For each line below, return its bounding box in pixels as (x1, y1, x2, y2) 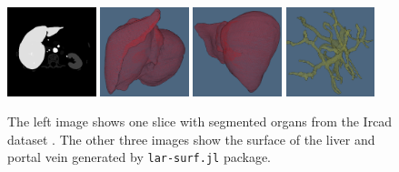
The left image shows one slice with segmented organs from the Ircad (7, 112, 393, 131)
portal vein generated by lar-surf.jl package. (7, 147, 272, 167)
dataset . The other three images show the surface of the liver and (7, 129, 375, 148)
